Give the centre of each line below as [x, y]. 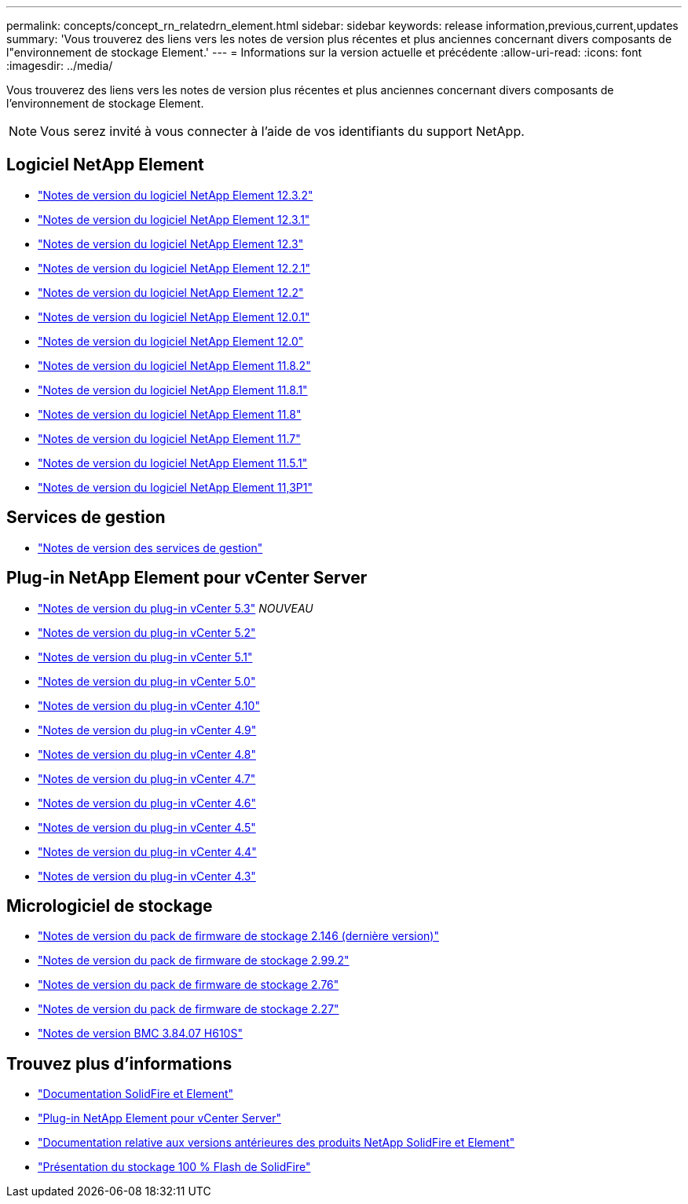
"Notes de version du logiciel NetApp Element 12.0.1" [174, 317]
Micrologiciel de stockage [110, 906]
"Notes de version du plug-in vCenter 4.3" [147, 876]
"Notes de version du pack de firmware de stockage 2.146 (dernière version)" [238, 936]
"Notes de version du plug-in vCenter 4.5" [147, 827]
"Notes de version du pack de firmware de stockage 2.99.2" [194, 961]
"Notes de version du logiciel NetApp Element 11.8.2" [174, 365]
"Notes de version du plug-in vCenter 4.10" [149, 705]
